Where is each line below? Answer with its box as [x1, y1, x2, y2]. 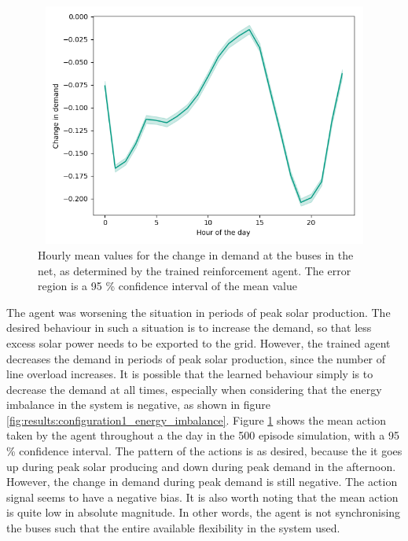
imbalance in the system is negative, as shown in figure [6, 396, 270, 413]
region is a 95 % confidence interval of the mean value [38, 278, 297, 294]
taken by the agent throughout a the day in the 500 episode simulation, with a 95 [6, 427, 399, 443]
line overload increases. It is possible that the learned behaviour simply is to [6, 366, 373, 382]
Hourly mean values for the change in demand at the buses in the [38, 246, 354, 263]
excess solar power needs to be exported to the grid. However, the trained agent [6, 334, 391, 351]
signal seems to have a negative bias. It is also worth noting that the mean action [6, 488, 399, 505]
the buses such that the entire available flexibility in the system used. [6, 520, 340, 536]
